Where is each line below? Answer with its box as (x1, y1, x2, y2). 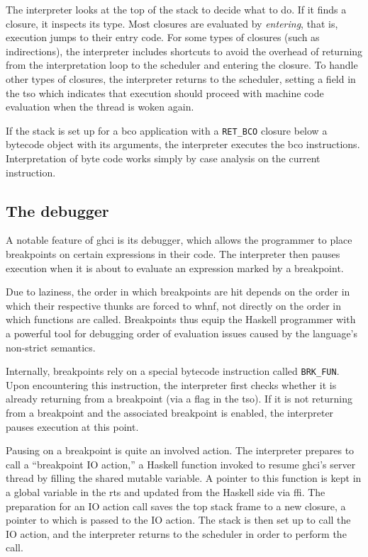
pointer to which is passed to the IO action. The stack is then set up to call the (6, 512, 351, 527)
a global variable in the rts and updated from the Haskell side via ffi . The (6, 484, 325, 499)
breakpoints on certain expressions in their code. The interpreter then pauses (6, 246, 340, 261)
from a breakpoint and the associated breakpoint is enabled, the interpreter (6, 405, 334, 420)
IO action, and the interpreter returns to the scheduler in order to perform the (6, 526, 347, 541)
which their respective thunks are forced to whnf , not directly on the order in (6, 298, 341, 313)
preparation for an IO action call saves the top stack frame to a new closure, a (6, 498, 346, 513)
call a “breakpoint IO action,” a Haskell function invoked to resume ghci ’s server (6, 456, 356, 471)
